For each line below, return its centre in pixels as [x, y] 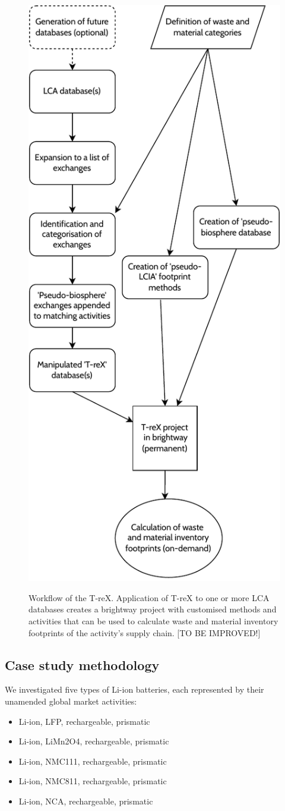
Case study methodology [82, 664]
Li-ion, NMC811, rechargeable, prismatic [93, 781]
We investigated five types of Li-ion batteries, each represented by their [134, 689]
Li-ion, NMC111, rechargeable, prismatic [93, 761]
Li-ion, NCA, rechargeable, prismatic [86, 801]
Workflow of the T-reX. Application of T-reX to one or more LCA [149, 597]
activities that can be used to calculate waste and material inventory [153, 620]
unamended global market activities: [71, 701]
